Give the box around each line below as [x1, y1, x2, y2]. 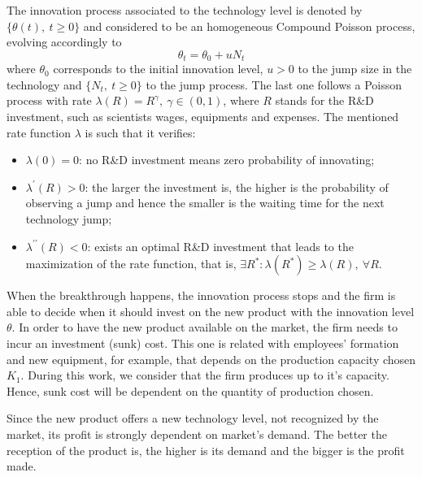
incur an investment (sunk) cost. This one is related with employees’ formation [7, 334, 399, 351]
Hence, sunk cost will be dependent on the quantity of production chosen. [7, 382, 374, 399]
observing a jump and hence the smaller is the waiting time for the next [25, 194, 385, 211]
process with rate [7, 92, 92, 109]
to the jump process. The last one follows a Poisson [146, 76, 402, 93]
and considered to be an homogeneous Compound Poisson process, [83, 17, 415, 34]
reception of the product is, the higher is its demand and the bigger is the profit [7, 441, 405, 458]
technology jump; [25, 210, 112, 227]
